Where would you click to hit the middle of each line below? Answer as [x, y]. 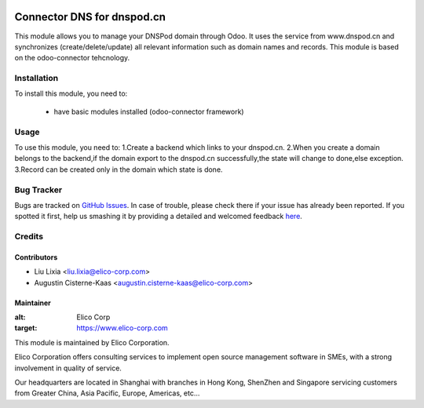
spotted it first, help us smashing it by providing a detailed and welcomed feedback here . [158, 217]
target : [26, 328]
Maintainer [33, 303]
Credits [29, 237]
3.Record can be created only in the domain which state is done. [119, 169]
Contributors [36, 257]
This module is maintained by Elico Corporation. [92, 342]
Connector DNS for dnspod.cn [90, 17]
